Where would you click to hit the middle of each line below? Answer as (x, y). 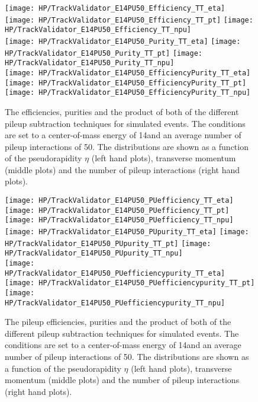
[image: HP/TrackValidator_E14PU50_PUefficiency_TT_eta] (119, 201)
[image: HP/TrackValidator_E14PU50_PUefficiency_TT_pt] (117, 210)
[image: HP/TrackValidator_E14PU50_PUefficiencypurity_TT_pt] (130, 283)
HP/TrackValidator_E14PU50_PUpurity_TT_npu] (94, 253)
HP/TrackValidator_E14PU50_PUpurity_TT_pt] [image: (108, 243)
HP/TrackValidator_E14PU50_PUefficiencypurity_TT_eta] (115, 273)
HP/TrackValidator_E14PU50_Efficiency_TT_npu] (98, 30)
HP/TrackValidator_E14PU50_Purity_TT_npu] (90, 63)
